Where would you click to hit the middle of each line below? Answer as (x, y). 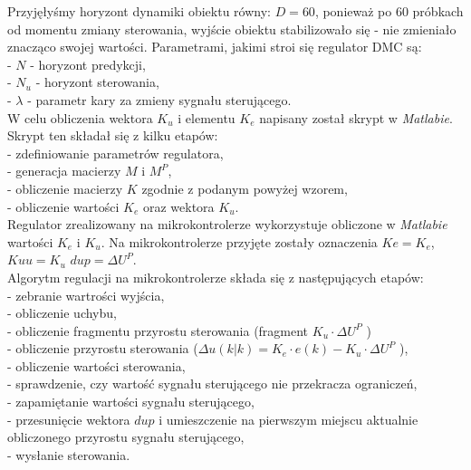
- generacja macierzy (64, 171)
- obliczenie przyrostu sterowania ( (103, 348)
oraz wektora (178, 206)
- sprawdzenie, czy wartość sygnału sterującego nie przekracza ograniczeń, (212, 384)
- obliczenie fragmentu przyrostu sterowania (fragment (158, 330)
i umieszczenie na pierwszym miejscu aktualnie (288, 419)
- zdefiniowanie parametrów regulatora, (115, 153)
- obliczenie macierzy (65, 188)
